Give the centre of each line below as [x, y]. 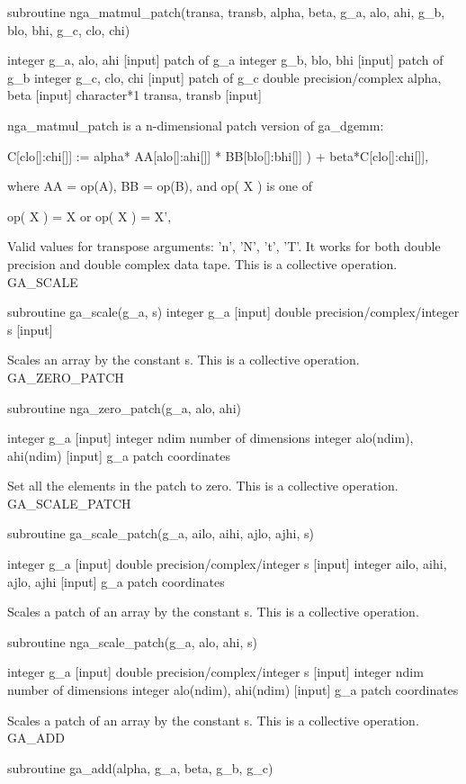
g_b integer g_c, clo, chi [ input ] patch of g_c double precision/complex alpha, [224, 77]
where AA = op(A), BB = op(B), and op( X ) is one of [160, 186]
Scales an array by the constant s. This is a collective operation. [184, 360]
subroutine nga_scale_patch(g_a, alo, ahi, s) [132, 641]
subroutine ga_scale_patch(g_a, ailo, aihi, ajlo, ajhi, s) [161, 533]
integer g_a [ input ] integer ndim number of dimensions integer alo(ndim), [211, 438]
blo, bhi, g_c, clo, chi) [69, 29]
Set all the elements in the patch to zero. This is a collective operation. [203, 486]
